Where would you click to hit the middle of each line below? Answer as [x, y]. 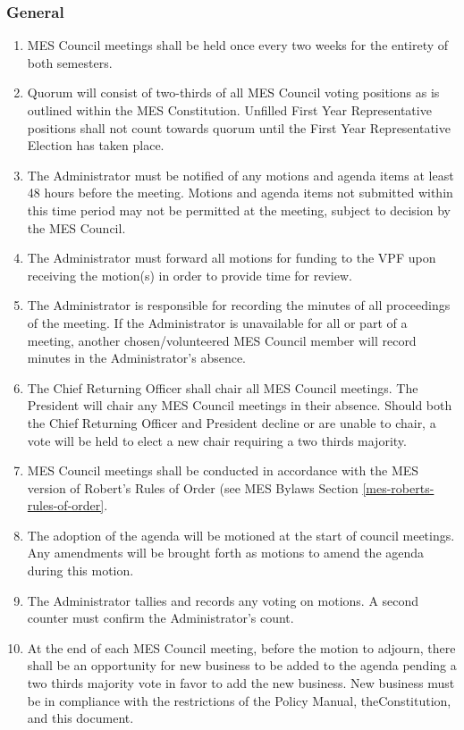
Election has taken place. [96, 145]
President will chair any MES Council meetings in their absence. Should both [240, 405]
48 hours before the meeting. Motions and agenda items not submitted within [240, 193]
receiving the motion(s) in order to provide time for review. [190, 275]
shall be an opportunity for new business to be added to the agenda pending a [242, 665]
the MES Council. [76, 227]
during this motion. [80, 571]
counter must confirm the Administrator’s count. [160, 618]
